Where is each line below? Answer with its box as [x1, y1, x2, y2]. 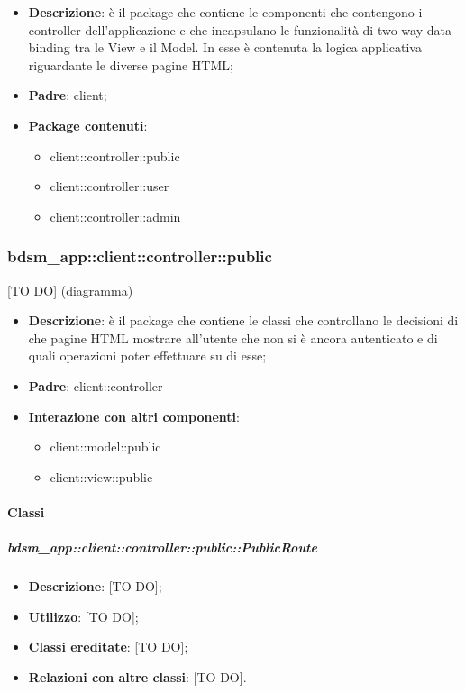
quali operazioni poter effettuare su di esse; [28, 346, 267, 365]
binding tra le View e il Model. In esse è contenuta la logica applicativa [28, 38, 422, 57]
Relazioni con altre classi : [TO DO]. [28, 667, 247, 686]
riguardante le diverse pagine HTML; [28, 55, 233, 74]
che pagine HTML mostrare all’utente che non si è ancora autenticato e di [28, 328, 438, 347]
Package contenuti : [28, 115, 148, 134]
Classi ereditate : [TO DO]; [28, 637, 188, 656]
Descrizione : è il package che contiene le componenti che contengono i [28, 3, 423, 21]
